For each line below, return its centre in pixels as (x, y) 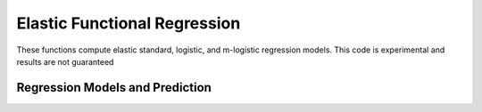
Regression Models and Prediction (114, 88)
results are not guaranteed (65, 61)
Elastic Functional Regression (129, 23)
